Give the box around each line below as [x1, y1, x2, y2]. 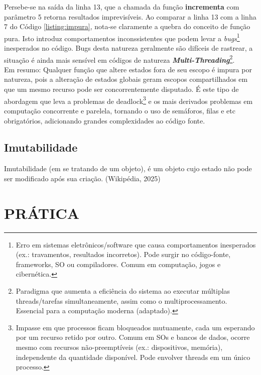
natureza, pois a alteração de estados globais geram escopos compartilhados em [4, 74, 248, 84]
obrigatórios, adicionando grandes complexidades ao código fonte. [4, 115, 205, 126]
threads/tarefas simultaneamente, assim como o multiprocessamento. [16, 295, 227, 306]
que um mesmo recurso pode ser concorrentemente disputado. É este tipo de [4, 84, 239, 94]
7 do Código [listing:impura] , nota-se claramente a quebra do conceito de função [4, 21, 250, 32]
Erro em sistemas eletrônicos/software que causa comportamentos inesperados [16, 239, 256, 249]
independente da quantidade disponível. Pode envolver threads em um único [16, 351, 250, 362]
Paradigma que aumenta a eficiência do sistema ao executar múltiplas [16, 285, 230, 296]
